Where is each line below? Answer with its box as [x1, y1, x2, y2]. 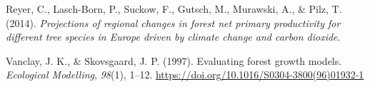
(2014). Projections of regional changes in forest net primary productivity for [6, 15, 341, 30]
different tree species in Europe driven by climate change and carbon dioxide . [6, 29, 341, 44]
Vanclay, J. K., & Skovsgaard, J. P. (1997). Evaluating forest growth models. [6, 53, 342, 68]
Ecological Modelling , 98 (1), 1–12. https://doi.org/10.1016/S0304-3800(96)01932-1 [6, 67, 364, 82]
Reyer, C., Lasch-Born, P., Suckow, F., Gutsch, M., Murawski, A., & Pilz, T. [6, 1, 342, 16]
